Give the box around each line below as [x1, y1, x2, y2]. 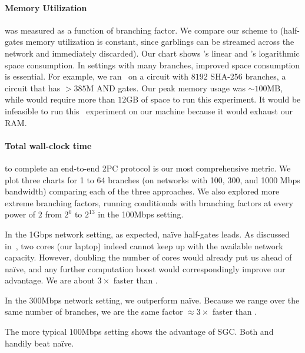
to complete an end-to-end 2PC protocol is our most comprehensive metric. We [5, 161, 291, 174]
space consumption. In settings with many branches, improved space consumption [5, 58, 300, 71]
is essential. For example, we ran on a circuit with [5, 70, 189, 83]
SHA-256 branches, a [210, 70, 286, 83]
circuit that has [5, 81, 61, 94]
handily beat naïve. [5, 336, 74, 349]
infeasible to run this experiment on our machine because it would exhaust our [5, 104, 293, 117]
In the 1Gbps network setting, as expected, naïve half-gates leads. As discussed [5, 227, 290, 240]
